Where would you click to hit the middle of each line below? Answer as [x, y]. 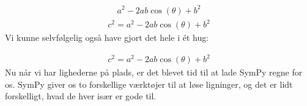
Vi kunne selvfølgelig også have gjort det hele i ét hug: [107, 37]
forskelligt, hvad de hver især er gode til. [81, 96]
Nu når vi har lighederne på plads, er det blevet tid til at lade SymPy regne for [154, 72]
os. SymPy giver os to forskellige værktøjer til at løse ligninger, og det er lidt [149, 84]
